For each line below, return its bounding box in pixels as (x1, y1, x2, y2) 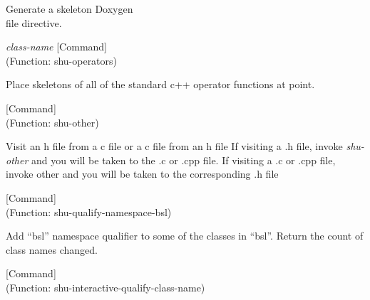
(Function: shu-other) (6, 114, 99, 129)
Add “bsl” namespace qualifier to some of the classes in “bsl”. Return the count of (6, 228, 364, 243)
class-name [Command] (6, 39, 108, 54)
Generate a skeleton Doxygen (6, 1, 133, 16)
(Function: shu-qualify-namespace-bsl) (6, 204, 172, 219)
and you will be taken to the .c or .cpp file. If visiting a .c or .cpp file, (31, 152, 336, 167)
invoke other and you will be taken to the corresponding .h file (6, 166, 279, 181)
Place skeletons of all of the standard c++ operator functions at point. (6, 77, 315, 92)
